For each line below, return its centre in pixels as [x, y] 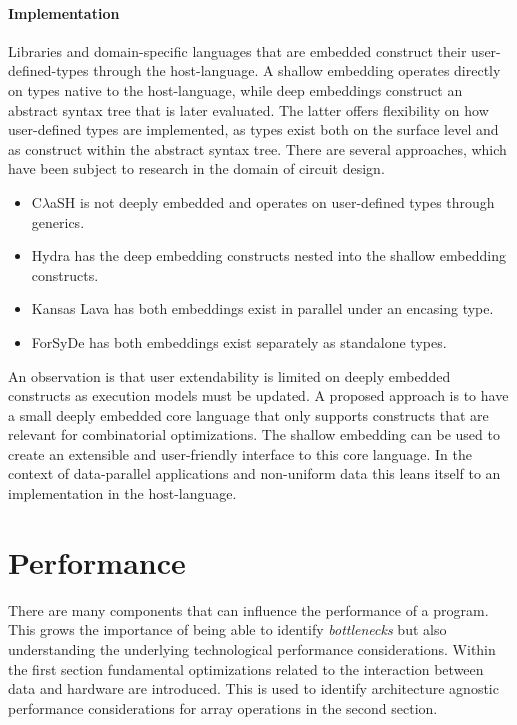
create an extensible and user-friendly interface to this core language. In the [240, 453]
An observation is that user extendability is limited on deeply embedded [229, 375]
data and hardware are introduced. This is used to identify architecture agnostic [253, 688]
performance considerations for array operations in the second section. [223, 707]
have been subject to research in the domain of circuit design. [196, 168]
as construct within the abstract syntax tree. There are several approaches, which [257, 148]
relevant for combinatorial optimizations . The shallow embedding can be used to [254, 434]
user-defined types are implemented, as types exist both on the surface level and [253, 129]
